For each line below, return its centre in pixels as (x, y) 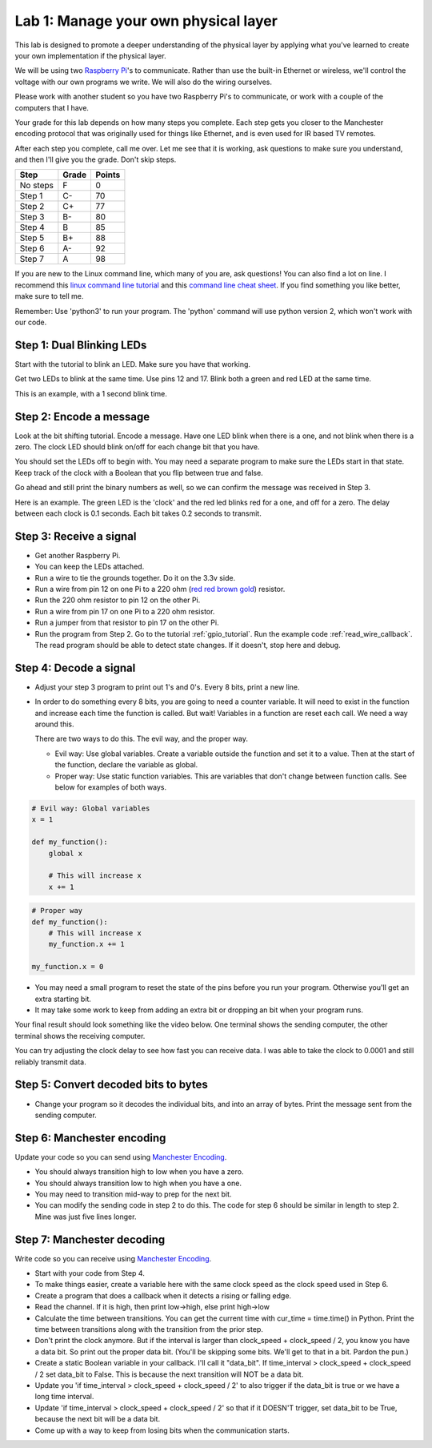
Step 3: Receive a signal (76, 536)
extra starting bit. (63, 999)
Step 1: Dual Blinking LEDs (81, 345)
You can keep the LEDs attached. (90, 567)
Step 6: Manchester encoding (90, 1138)
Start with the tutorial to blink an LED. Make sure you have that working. (133, 364)
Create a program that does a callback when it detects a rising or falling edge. (163, 1295)
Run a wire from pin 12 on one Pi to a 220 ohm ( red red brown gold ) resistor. (160, 589)
